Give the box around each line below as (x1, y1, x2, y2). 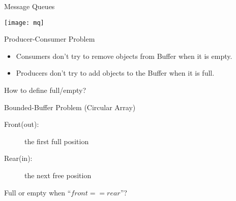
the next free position (24, 170, 92, 180)
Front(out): (4, 119, 39, 129)
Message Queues (4, 1, 55, 11)
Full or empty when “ (4, 187, 71, 197)
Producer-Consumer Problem (4, 33, 95, 44)
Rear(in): (4, 153, 33, 163)
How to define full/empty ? (4, 85, 86, 95)
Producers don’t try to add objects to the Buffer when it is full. (16, 68, 215, 78)
